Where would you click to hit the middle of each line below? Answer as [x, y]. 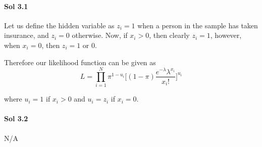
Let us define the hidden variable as [59, 25]
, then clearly [169, 35]
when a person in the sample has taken [198, 25]
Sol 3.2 [16, 118]
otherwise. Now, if [100, 35]
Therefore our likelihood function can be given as [80, 62]
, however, [226, 35]
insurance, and [27, 35]
